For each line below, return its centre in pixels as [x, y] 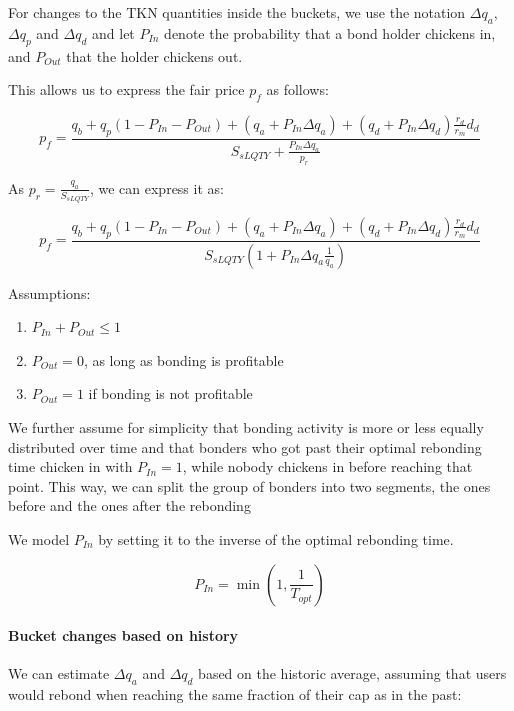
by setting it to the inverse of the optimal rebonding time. [276, 538]
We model [39, 538]
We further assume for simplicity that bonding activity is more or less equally [246, 426]
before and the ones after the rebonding [129, 505]
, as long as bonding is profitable [183, 359]
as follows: [297, 89]
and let [113, 32]
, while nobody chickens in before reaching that [327, 466]
